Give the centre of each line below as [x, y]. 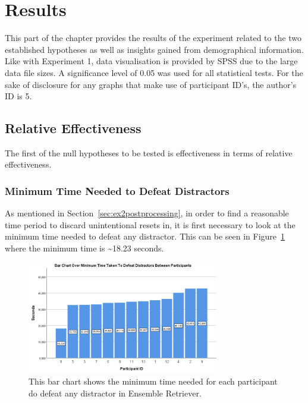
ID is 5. [18, 96]
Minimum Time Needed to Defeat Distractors [117, 191]
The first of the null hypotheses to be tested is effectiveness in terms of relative [149, 152]
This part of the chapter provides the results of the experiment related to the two [153, 38]
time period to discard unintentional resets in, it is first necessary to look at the [150, 224]
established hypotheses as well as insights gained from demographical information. [154, 49]
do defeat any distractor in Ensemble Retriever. [115, 393]
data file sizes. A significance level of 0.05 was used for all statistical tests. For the [154, 72]
